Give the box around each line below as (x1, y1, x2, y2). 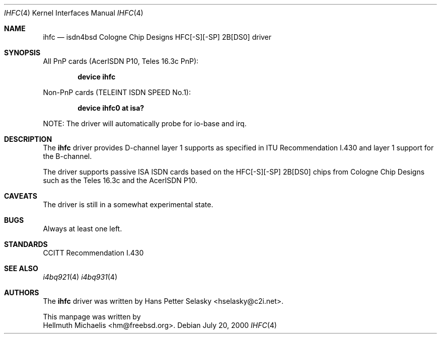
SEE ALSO (4, 264, 38, 273)
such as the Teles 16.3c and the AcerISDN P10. (43, 176, 197, 185)
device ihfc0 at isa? (78, 104, 144, 112)
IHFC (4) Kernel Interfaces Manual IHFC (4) (4, 9, 143, 17)
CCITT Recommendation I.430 (43, 248, 144, 257)
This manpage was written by (43, 312, 141, 321)
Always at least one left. (43, 224, 122, 233)
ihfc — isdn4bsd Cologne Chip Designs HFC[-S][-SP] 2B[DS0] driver (43, 33, 272, 41)
